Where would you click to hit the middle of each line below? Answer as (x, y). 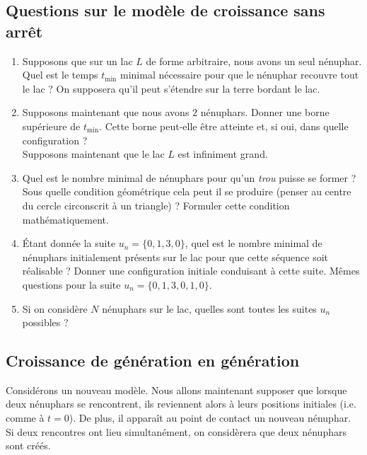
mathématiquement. (65, 219)
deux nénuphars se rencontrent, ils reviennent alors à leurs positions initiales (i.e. (181, 404)
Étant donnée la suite (69, 243)
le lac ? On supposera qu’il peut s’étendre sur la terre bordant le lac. (171, 88)
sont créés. (28, 445)
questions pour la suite (71, 284)
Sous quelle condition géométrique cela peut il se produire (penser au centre (187, 191)
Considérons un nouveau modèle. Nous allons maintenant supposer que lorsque (176, 390)
